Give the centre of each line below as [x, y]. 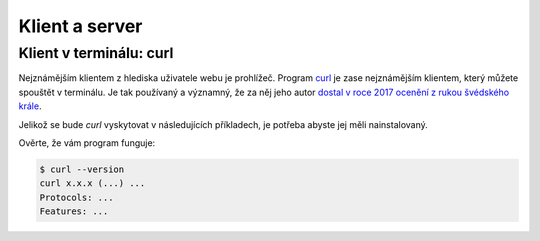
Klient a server [80, 26]
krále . [30, 106]
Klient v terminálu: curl [96, 53]
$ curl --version [82, 169]
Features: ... [74, 211]
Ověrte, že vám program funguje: [87, 142]
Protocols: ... [76, 197]
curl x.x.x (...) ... [92, 183]
